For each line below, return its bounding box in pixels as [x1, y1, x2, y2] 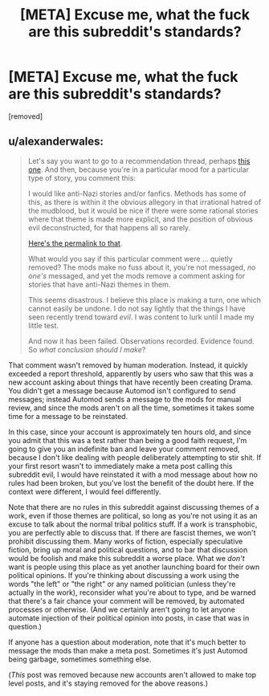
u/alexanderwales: [8, 135, 104, 149]
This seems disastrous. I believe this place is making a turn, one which [27, 295, 261, 304]
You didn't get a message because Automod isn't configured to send [8, 385, 236, 395]
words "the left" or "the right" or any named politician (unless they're [8, 579, 236, 588]
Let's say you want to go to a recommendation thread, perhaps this [27, 156, 251, 165]
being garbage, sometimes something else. [8, 654, 152, 664]
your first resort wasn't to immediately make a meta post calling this [8, 461, 233, 470]
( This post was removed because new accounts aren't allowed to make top [8, 670, 257, 679]
